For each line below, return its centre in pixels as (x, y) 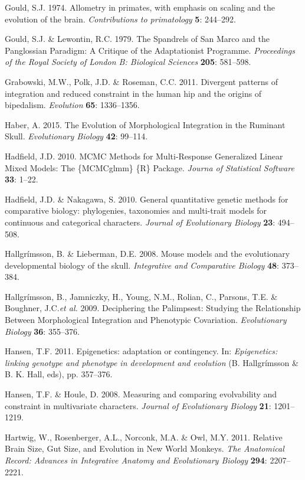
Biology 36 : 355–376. (42, 331)
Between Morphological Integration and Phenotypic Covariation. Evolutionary (146, 320)
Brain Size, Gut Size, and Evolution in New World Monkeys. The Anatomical (145, 448)
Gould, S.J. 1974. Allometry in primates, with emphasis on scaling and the (140, 7)
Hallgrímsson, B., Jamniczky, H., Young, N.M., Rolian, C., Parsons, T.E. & (141, 296)
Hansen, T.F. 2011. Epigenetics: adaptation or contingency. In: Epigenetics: (141, 351)
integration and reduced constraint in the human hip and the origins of (133, 93)
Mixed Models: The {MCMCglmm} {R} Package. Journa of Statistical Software (150, 167)
